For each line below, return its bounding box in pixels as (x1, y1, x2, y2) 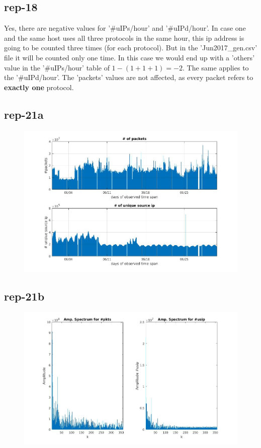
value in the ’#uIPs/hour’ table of (4, 62, 110, 72)
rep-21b (4, 288, 45, 304)
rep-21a (4, 106, 44, 122)
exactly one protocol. (4, 82, 74, 92)
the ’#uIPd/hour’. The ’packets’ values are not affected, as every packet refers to (4, 72, 253, 83)
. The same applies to (183, 62, 249, 72)
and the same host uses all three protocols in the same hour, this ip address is (4, 32, 244, 43)
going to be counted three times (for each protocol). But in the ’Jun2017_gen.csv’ (4, 42, 257, 53)
